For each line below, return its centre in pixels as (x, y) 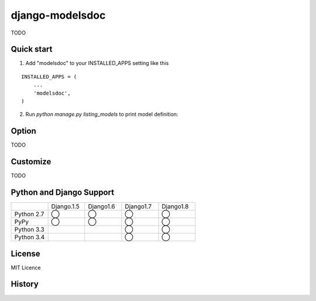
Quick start (32, 49)
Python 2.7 (29, 214)
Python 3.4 (30, 237)
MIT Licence (26, 267)
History (25, 284)
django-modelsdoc (58, 15)
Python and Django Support (62, 193)
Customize (31, 162)
